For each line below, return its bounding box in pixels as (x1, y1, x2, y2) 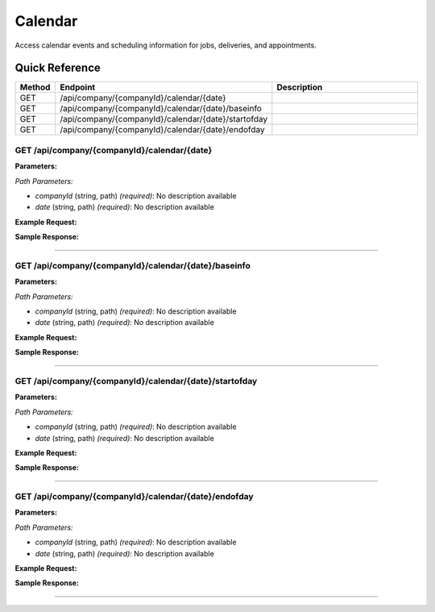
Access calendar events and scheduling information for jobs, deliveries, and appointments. (14, 40, 317, 50)
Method (19, 81, 51, 93)
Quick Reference (14, 61, 101, 75)
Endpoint (60, 81, 96, 93)
